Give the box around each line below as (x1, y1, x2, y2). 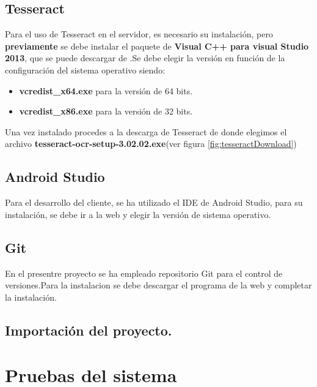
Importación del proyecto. (5, 320, 172, 339)
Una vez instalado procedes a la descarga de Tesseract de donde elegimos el (5, 125, 287, 138)
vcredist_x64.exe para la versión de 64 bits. (19, 84, 193, 97)
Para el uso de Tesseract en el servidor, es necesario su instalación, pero (5, 28, 273, 40)
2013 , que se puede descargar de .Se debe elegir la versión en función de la (5, 51, 285, 64)
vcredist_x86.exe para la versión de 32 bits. (19, 105, 193, 118)
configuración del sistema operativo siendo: (5, 63, 166, 76)
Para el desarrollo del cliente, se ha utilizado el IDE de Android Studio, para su (5, 196, 303, 209)
